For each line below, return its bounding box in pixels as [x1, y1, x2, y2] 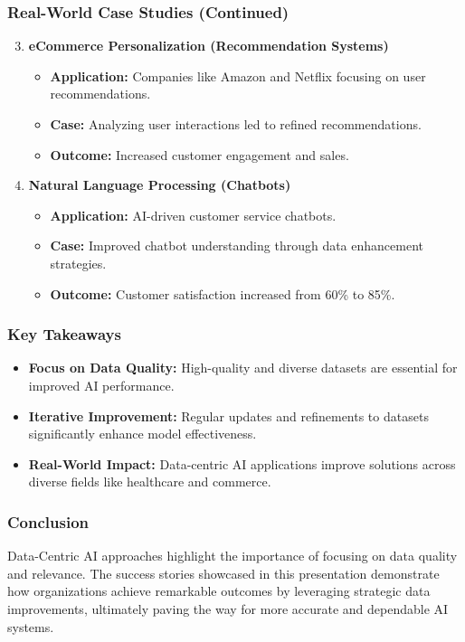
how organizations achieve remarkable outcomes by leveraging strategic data [7, 581, 431, 600]
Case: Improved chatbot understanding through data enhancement [50, 236, 424, 255]
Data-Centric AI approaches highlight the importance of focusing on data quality [7, 546, 458, 565]
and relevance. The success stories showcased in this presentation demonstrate [7, 563, 440, 582]
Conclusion [7, 510, 89, 533]
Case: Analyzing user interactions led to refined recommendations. [50, 115, 422, 133]
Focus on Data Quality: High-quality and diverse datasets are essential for [28, 358, 458, 377]
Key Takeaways [7, 323, 121, 345]
